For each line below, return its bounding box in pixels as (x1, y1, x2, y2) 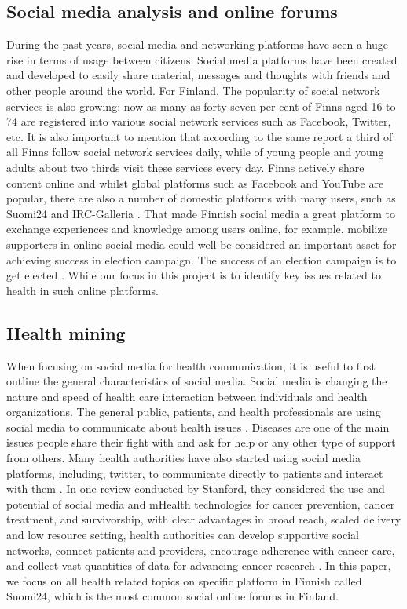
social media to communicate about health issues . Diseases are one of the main (6, 418, 390, 435)
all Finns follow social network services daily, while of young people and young (6, 144, 384, 160)
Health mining (6, 320, 126, 345)
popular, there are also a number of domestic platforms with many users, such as (6, 190, 396, 206)
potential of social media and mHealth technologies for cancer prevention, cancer (6, 495, 395, 512)
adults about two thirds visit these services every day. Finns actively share (6, 159, 365, 175)
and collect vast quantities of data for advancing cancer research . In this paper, (6, 557, 391, 574)
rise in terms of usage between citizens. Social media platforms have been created (6, 51, 398, 67)
